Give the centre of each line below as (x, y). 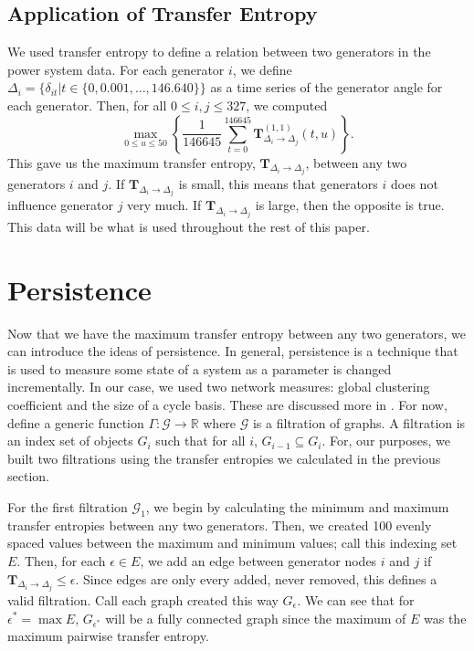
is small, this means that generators (278, 184)
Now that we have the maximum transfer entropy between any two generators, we (237, 333)
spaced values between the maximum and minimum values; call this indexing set (232, 543)
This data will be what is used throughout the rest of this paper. (189, 226)
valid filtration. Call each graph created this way (143, 599)
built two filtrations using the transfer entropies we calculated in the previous (224, 458)
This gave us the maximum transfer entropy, (132, 162)
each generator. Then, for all (87, 105)
